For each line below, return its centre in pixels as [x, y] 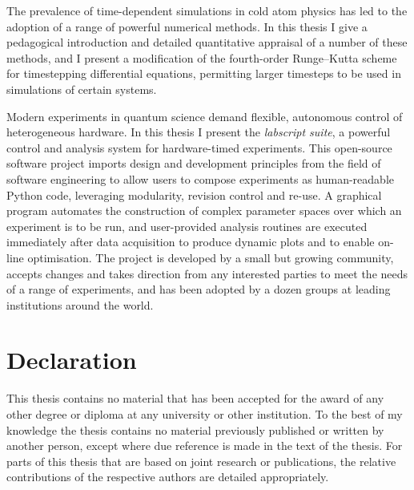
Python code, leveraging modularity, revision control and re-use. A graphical [194, 194]
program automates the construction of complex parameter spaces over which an [204, 211]
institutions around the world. [80, 304]
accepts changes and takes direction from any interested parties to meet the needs [207, 273]
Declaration [72, 360]
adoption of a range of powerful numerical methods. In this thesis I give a [187, 26]
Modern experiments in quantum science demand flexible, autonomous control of [205, 116]
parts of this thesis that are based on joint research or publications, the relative [201, 461]
